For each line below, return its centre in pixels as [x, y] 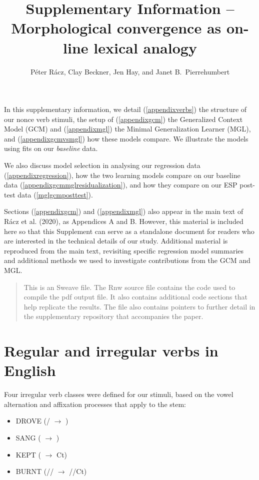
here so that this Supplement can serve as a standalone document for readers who [129, 231]
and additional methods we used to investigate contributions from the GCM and [127, 260]
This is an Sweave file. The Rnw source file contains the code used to [129, 287]
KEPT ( [28, 454]
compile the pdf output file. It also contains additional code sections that [135, 297]
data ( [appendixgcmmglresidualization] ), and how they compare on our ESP [121, 185]
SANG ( [28, 438]
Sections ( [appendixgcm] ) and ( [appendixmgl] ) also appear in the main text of [124, 211]
